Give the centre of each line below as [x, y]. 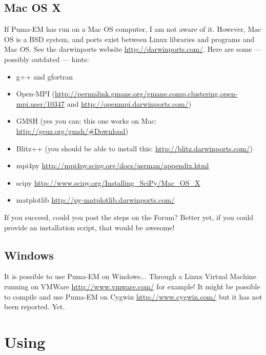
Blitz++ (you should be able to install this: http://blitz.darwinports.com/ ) [134, 148]
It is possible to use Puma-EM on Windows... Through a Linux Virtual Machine [130, 276]
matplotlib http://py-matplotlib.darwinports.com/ [95, 200]
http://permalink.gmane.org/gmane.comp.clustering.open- [146, 94]
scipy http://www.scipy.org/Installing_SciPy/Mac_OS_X [108, 182]
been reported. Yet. [35, 307]
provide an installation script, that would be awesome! [89, 227]
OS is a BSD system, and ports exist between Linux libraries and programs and [129, 39]
